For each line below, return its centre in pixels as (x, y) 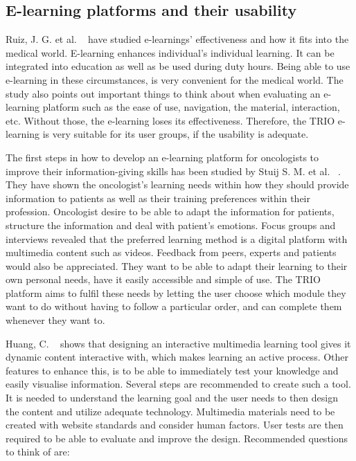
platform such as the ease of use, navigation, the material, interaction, (191, 107)
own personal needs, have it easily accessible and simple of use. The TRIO (163, 279)
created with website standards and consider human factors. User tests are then (175, 425)
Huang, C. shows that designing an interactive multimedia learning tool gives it (178, 343)
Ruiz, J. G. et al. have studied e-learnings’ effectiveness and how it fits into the (177, 39)
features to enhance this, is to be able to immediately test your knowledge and (172, 370)
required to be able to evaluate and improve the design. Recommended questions (177, 438)
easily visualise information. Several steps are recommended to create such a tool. (178, 384)
